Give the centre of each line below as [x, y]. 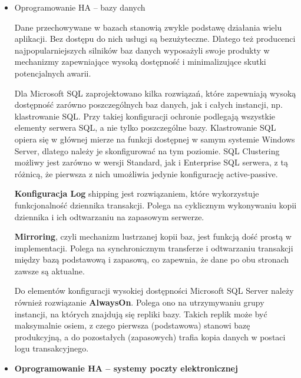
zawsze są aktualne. [49, 271]
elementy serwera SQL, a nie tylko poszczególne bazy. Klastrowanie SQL [145, 127]
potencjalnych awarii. [53, 73]
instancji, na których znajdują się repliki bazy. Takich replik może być [141, 314]
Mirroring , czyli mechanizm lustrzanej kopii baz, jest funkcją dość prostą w [153, 236]
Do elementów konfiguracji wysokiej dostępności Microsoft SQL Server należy [154, 291]
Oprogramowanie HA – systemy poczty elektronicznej [126, 368]
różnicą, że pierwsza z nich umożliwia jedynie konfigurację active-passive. [146, 173]
